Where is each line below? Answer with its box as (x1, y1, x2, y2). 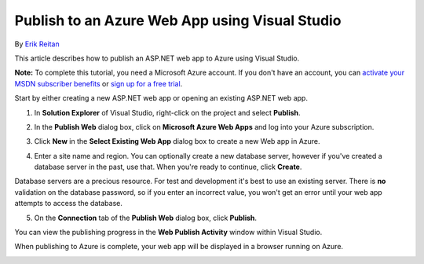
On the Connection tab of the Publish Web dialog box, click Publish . (34, 213, 258, 222)
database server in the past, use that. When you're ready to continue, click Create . (34, 162, 302, 172)
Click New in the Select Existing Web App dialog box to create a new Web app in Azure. (34, 137, 321, 146)
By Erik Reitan (14, 39, 60, 49)
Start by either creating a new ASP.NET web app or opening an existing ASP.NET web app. (14, 93, 308, 103)
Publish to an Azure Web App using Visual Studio (14, 12, 342, 29)
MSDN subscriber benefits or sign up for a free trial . (14, 79, 183, 88)
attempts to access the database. (14, 199, 123, 208)
